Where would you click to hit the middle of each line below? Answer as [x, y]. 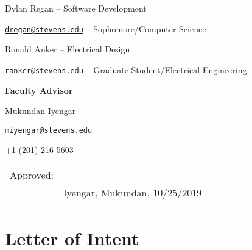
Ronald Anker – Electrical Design [68, 49]
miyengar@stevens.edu [49, 130]
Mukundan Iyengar [40, 111]
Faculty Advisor [39, 90]
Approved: [32, 174]
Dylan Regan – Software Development [76, 8]
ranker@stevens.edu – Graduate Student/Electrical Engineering [126, 69]
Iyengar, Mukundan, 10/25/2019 [133, 192]
